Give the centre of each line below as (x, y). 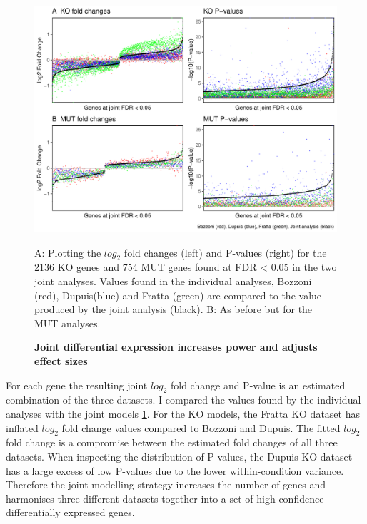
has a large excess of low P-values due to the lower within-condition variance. (175, 470)
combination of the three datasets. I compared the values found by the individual (183, 400)
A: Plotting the (68, 252)
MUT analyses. (67, 323)
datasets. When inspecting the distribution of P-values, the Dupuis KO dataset (179, 456)
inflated (22, 427)
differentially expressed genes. (70, 512)
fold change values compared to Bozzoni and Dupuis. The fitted (201, 427)
